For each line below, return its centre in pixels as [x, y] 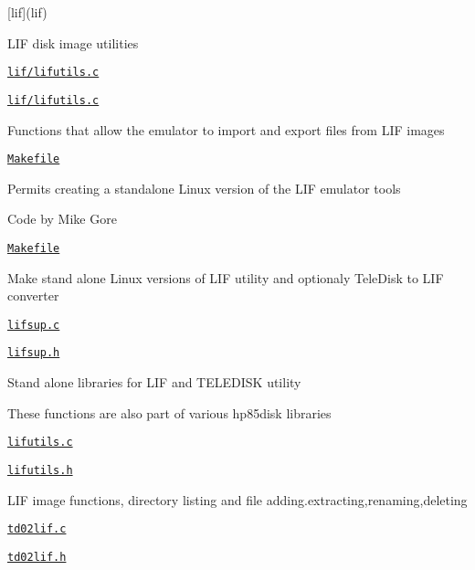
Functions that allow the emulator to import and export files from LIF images [226, 129]
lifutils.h [40, 470]
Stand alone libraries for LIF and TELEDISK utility [154, 382]
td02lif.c [37, 529]
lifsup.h [34, 353]
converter [33, 296]
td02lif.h [37, 557]
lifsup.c [34, 325]
